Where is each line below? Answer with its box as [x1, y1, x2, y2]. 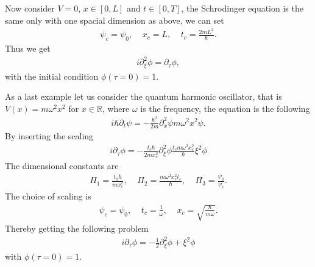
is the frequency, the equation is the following [140, 102, 310, 114]
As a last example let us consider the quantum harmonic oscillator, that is [5, 90, 282, 103]
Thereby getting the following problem [5, 222, 149, 235]
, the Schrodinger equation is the [181, 2, 303, 14]
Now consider [5, 2, 55, 14]
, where [102, 102, 130, 114]
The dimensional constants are [5, 159, 119, 172]
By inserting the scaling [5, 130, 94, 142]
